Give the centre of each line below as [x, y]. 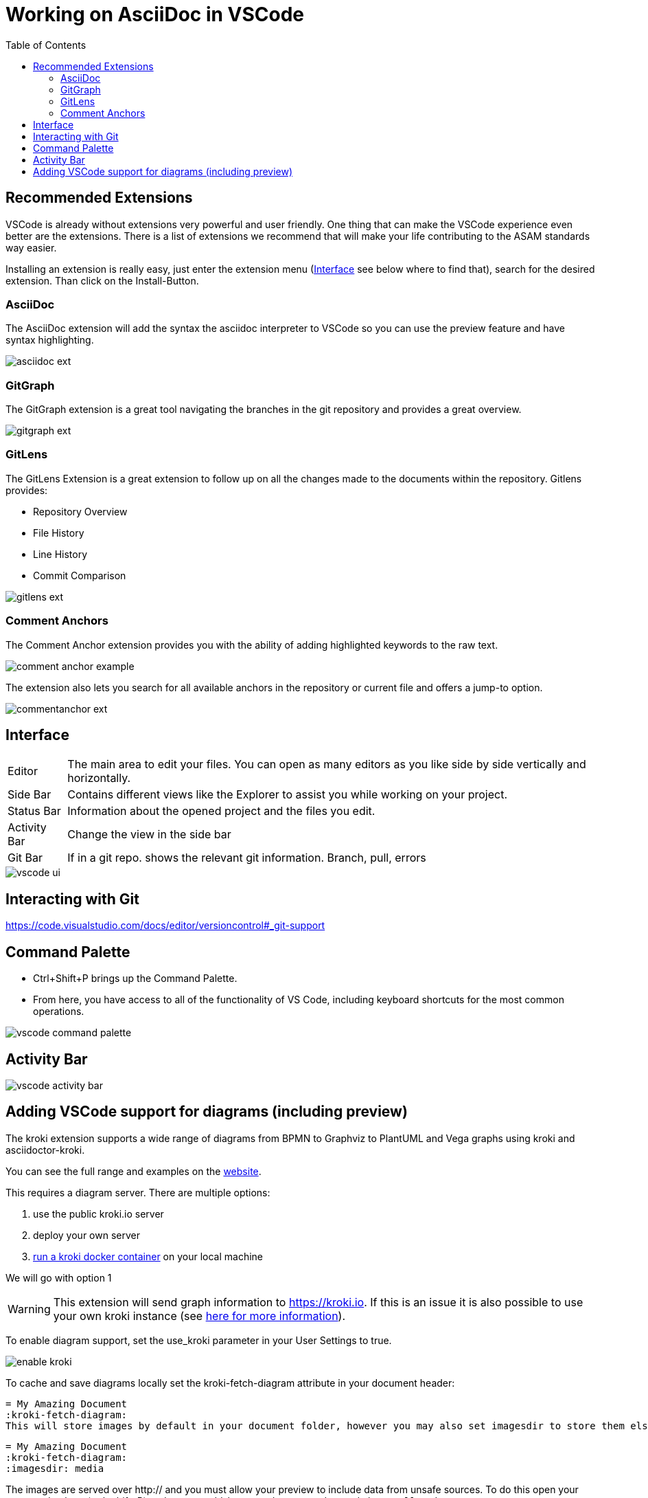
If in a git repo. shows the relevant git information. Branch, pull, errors [247, 858]
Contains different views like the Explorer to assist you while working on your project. [288, 795]
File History [59, 533]
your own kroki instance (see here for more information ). [199, 1316]
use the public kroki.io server [99, 1214]
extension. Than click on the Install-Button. [102, 280]
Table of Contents [46, 45]
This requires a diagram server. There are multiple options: [138, 1192]
